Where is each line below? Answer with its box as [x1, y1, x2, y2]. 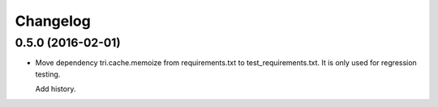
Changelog [15, 12, 91, 30]
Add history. [35, 84, 76, 94]
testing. [35, 69, 61, 79]
